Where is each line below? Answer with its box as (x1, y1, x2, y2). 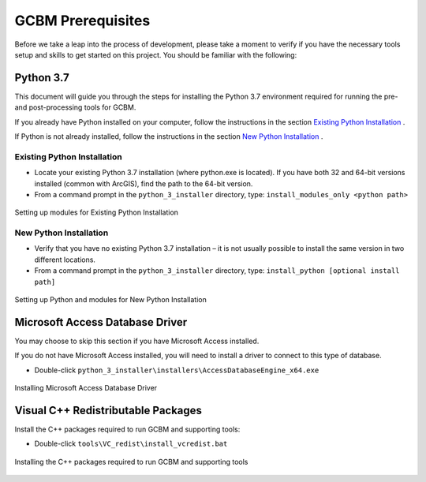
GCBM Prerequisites (14, 12, 151, 29)
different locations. (34, 255, 96, 264)
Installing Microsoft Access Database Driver (14, 383, 158, 393)
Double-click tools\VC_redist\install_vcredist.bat (34, 439, 228, 449)
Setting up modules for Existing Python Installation (14, 207, 179, 217)
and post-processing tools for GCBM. (14, 103, 136, 112)
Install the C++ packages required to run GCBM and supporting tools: (14, 424, 241, 434)
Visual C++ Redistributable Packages (14, 403, 203, 417)
